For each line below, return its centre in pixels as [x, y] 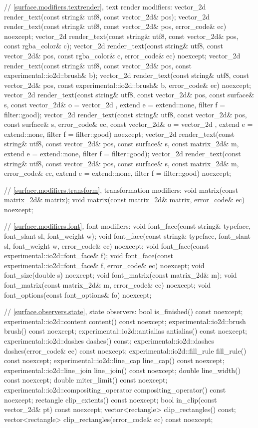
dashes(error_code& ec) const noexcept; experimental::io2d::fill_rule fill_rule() [125, 350]
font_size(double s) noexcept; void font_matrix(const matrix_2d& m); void [121, 275]
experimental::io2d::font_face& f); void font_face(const [89, 255]
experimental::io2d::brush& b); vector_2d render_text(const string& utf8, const [127, 75]
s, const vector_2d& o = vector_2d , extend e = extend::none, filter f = [115, 104]
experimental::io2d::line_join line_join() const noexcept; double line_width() [122, 370]
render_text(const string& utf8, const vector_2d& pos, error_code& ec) [115, 26]
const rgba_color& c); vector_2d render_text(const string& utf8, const [114, 46]
